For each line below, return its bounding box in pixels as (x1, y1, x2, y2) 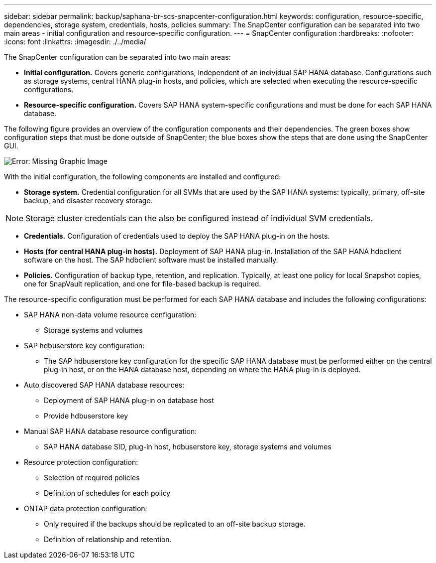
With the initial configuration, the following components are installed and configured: (4, 172, 281, 181)
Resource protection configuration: (24, 458, 138, 466)
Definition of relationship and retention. (44, 535, 172, 544)
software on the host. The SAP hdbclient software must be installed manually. (24, 256, 278, 264)
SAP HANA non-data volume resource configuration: (24, 310, 197, 319)
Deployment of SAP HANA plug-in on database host (44, 396, 214, 405)
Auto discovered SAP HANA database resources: (24, 381, 185, 389)
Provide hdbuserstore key (44, 412, 128, 420)
